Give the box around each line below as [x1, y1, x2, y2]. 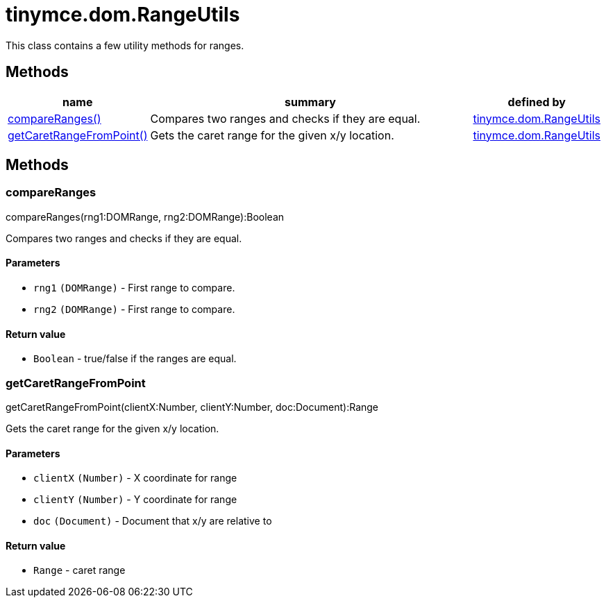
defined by [507, 94, 566, 109]
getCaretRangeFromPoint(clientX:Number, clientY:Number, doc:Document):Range [6, 401, 379, 413]
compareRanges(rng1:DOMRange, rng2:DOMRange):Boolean [6, 210, 285, 223]
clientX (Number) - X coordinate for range [33, 472, 237, 484]
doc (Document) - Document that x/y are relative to [33, 515, 272, 527]
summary [285, 94, 336, 109]
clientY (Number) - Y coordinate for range [33, 493, 237, 506]
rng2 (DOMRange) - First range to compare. [33, 303, 235, 316]
